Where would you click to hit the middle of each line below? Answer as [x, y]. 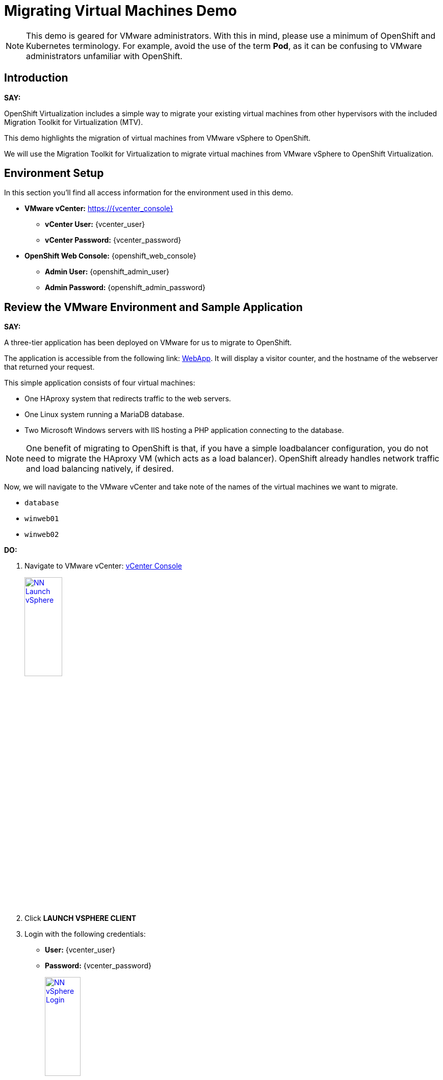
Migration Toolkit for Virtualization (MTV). [74, 122]
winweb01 [42, 519]
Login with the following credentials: [85, 934]
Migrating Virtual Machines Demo [121, 11]
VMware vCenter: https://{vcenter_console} [99, 209]
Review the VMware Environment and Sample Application [153, 307]
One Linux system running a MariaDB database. [105, 415]
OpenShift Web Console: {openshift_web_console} [111, 256]
